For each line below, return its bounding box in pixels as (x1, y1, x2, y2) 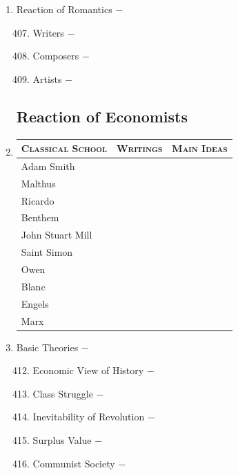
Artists (32, 71, 62, 86)
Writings (116, 141, 163, 156)
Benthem (21, 210, 59, 225)
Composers (32, 48, 79, 63)
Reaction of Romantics (16, 2, 112, 16)
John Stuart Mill (21, 227, 92, 242)
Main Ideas (172, 141, 228, 156)
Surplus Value (32, 432, 92, 447)
